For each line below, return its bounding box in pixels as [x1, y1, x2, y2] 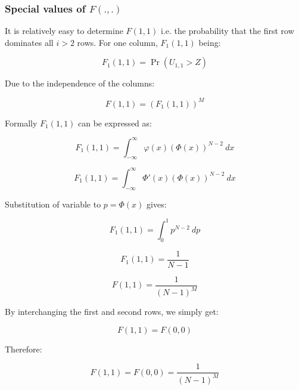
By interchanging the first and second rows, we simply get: [5, 305, 219, 318]
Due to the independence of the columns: [5, 77, 155, 89]
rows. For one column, [77, 36, 158, 48]
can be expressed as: [78, 116, 152, 129]
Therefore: [5, 342, 42, 355]
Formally [5, 116, 38, 129]
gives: [147, 197, 167, 210]
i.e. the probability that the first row [160, 24, 294, 37]
